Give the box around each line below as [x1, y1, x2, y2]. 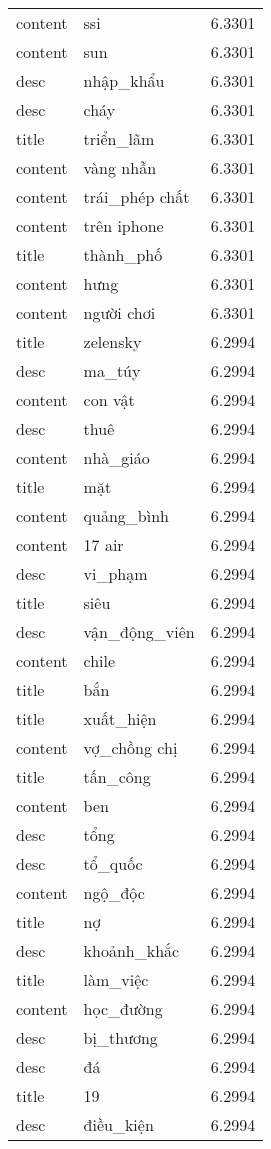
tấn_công [83, 765, 151, 788]
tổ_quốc [83, 852, 143, 875]
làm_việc [83, 968, 149, 991]
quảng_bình [83, 504, 169, 527]
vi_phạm [83, 562, 148, 585]
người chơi [83, 301, 156, 324]
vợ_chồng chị [83, 736, 178, 759]
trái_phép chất [83, 185, 190, 208]
